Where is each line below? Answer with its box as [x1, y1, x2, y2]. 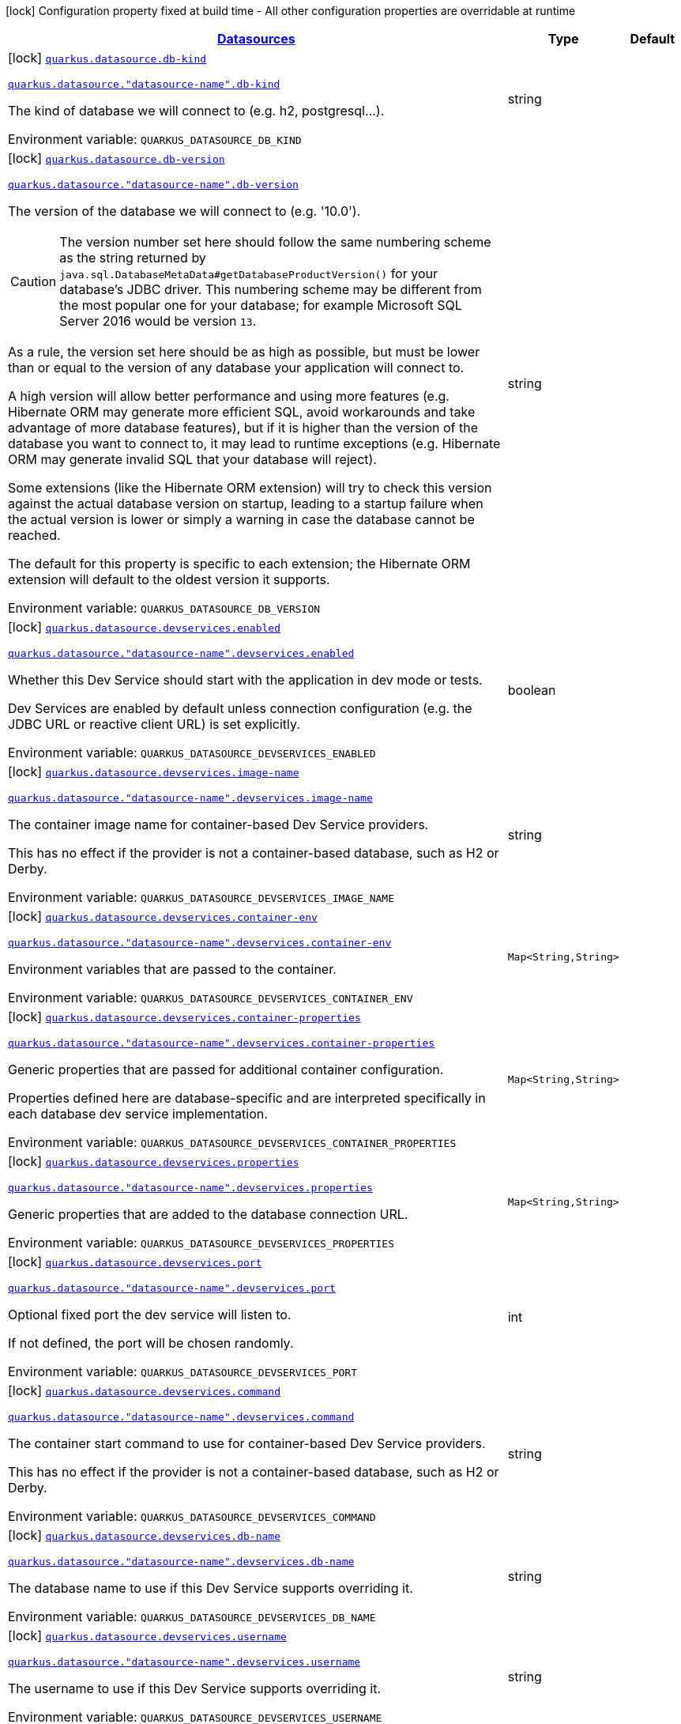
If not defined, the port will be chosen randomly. [8, 1335, 294, 1351]
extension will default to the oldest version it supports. [8, 572, 330, 587]
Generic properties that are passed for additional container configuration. [8, 1062, 444, 1077]
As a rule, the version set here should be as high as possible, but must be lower [8, 344, 480, 360]
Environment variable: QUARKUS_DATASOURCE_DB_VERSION [8, 600, 321, 616]
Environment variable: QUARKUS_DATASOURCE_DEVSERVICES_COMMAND [8, 1508, 376, 1524]
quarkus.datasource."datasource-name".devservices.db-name [8, 1556, 355, 1567]
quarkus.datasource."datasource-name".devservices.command [8, 1411, 355, 1423]
